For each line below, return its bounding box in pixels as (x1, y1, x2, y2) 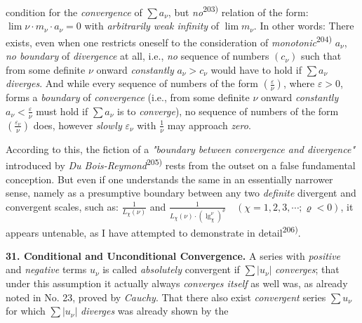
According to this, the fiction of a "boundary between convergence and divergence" (6, 141, 356, 156)
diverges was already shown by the (81, 303, 229, 318)
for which (6, 303, 46, 318)
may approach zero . (167, 117, 251, 132)
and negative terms (6, 262, 87, 277)
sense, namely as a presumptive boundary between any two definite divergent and (6, 185, 356, 200)
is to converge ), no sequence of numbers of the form (116, 103, 339, 118)
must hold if (36, 103, 88, 118)
